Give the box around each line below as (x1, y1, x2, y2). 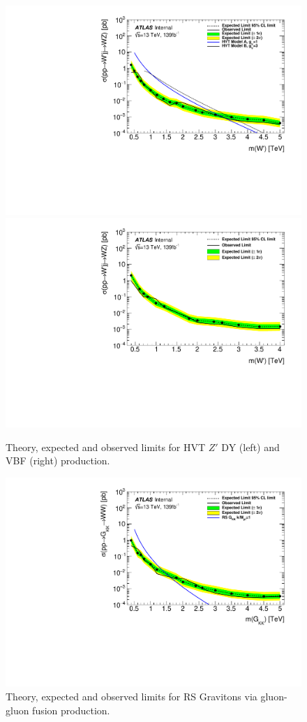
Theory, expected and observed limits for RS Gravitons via (6, 688, 257, 703)
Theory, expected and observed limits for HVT (6, 439, 206, 454)
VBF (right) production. (6, 453, 110, 468)
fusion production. (32, 702, 110, 717)
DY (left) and (221, 439, 280, 454)
